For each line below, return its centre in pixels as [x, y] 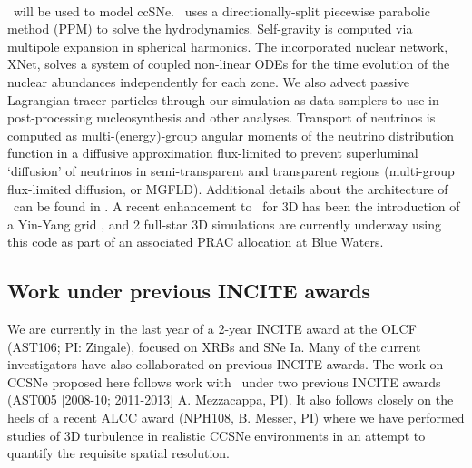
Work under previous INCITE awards [189, 291]
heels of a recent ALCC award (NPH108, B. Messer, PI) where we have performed [236, 418]
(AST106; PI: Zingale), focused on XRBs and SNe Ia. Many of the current [214, 346]
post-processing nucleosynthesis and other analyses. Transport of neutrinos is [221, 117]
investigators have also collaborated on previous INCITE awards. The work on [226, 364]
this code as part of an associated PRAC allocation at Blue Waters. [196, 242]
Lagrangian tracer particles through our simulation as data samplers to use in [223, 99]
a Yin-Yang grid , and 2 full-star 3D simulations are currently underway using [224, 224]
